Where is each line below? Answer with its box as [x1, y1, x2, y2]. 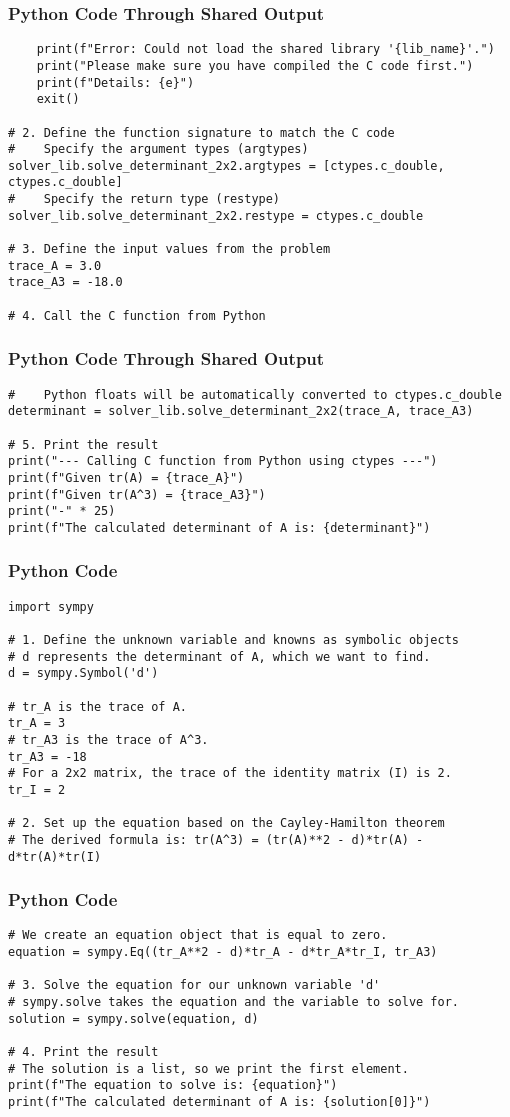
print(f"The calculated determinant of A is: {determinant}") [8, 520, 431, 535]
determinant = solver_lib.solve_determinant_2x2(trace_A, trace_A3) [8, 404, 474, 419]
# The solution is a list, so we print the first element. [8, 1061, 409, 1076]
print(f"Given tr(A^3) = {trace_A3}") [8, 487, 266, 502]
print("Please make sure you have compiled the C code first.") [36, 58, 474, 73]
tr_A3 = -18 [8, 749, 87, 764]
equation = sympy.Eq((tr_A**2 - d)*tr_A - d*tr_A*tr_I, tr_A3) [8, 945, 438, 960]
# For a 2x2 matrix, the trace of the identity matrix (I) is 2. [8, 766, 452, 781]
